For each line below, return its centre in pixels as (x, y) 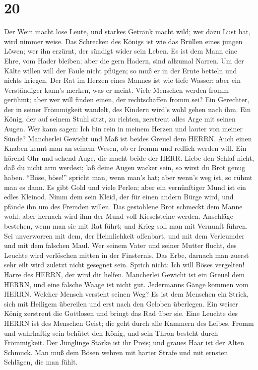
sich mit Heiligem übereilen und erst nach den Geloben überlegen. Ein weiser (121, 303)
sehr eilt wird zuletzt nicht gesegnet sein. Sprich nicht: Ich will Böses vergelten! (124, 265)
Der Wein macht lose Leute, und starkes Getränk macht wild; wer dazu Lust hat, (127, 31)
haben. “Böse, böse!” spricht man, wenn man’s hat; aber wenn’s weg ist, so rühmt (128, 177)
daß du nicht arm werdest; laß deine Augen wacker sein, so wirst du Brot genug (125, 167)
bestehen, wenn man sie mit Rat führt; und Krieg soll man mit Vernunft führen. (126, 226)
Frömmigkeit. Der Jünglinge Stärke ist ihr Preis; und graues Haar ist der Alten (124, 342)
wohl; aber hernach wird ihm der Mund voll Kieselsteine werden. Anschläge (119, 216)
